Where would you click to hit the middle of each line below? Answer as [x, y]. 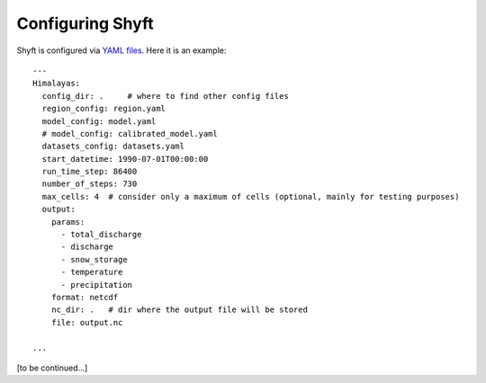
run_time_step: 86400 [90, 172]
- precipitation [97, 285]
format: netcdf [85, 297]
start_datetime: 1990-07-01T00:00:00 [125, 159]
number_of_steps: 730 [90, 184]
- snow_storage [94, 259]
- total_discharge [101, 235]
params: [68, 222]
